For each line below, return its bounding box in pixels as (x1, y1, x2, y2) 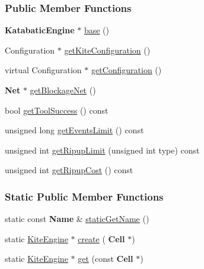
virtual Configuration (5, 64, 82, 76)
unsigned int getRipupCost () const (5, 164, 133, 176)
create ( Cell (78, 232, 125, 245)
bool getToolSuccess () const (5, 104, 109, 116)
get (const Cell (78, 252, 133, 265)
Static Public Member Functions (5, 189, 164, 204)
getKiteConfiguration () (64, 43, 151, 56)
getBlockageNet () (30, 84, 96, 96)
